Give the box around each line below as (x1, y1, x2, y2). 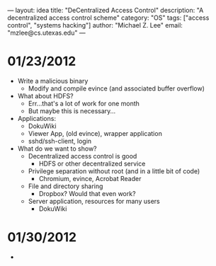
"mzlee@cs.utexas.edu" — (7, 28, 86, 37)
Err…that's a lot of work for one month (28, 99, 140, 108)
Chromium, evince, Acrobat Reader (38, 174, 142, 183)
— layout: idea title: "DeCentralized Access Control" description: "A (7, 6, 204, 14)
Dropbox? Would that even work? (38, 189, 136, 197)
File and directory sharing (28, 182, 103, 190)
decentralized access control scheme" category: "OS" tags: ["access (7, 13, 210, 22)
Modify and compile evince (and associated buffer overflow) (28, 84, 205, 93)
